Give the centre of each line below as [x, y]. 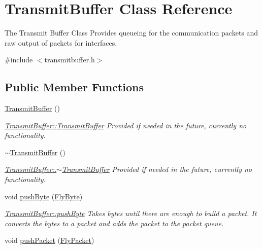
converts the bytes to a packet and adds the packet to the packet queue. [114, 223]
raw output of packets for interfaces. [61, 42]
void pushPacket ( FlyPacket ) [50, 240]
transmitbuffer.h [70, 60]
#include [19, 60]
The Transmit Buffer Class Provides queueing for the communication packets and [132, 33]
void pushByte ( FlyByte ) [44, 196]
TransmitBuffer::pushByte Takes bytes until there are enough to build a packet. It [131, 213]
